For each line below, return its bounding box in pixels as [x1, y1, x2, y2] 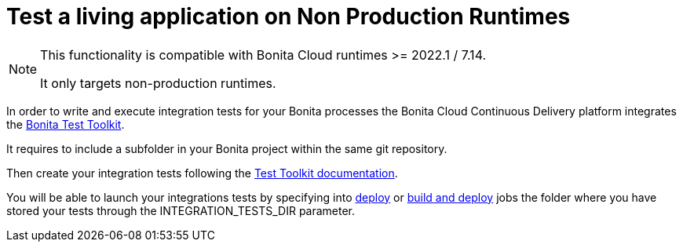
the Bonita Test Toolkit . [6, 117, 125, 131]
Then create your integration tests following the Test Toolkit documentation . [6, 166, 398, 180]
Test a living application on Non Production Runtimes [6, 3, 571, 30]
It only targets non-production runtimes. [40, 75, 276, 91]
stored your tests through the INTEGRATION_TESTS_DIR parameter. [6, 203, 356, 217]
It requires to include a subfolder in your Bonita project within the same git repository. [6, 141, 447, 155]
